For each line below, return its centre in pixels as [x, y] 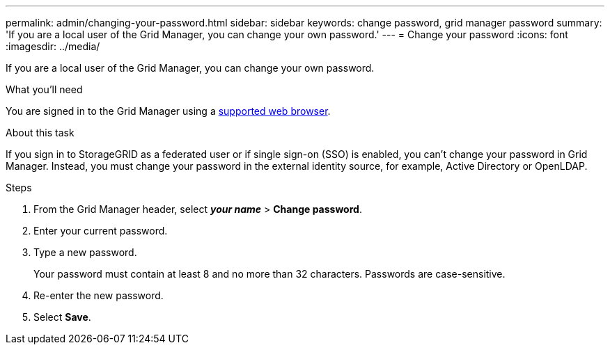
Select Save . [62, 317]
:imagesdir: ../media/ [53, 46]
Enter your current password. [101, 231]
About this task [40, 133]
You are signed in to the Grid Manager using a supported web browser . [168, 111]
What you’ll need [44, 89]
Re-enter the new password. [99, 295]
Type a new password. [85, 252]
